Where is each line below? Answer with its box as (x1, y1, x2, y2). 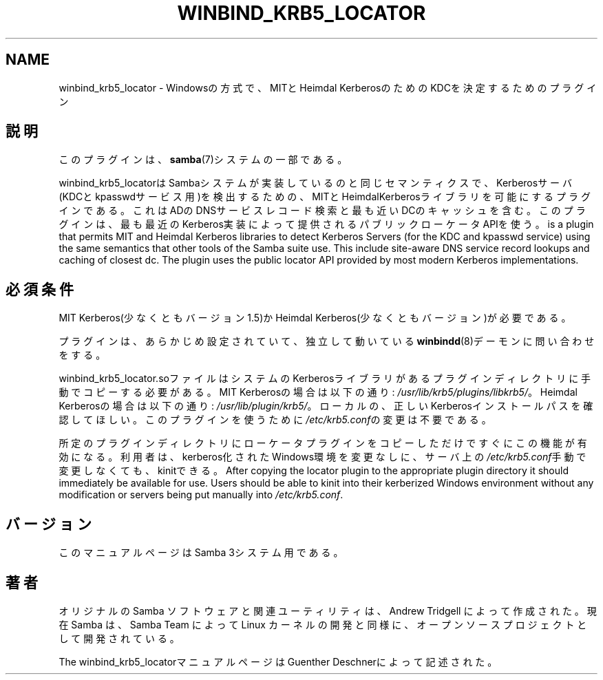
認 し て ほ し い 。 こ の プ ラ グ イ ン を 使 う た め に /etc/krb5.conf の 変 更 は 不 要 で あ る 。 (59, 414, 491, 426)
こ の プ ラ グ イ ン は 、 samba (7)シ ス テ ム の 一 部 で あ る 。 (59, 153, 348, 166)
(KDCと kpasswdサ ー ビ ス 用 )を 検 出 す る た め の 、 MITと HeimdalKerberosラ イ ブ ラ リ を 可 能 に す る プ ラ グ (59, 191, 591, 203)
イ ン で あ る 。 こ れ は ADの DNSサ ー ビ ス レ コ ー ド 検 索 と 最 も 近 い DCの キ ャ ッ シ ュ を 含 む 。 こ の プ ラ (59, 204, 586, 217)
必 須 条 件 (6, 280, 74, 298)
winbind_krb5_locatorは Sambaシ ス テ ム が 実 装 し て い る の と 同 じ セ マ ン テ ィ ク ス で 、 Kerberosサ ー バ (59, 177, 573, 189)
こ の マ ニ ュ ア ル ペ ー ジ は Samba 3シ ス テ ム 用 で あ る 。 (59, 546, 343, 559)
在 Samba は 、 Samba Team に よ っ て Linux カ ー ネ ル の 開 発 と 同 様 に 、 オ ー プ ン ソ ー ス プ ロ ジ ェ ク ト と (59, 618, 587, 630)
